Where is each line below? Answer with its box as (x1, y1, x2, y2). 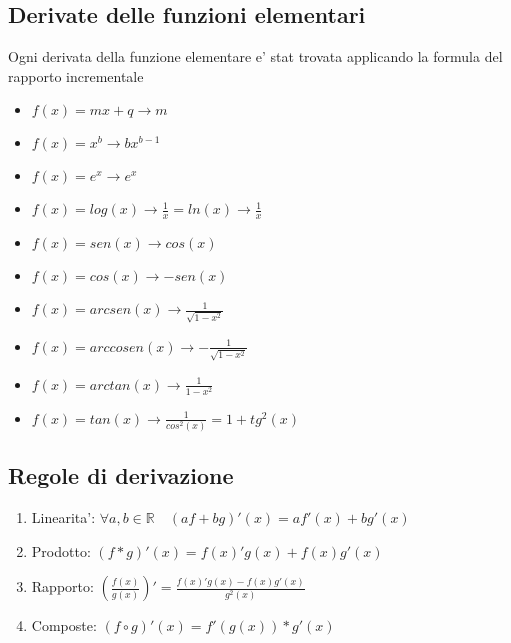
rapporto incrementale (8, 65, 144, 86)
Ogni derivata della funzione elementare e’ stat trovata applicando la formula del (8, 46, 503, 67)
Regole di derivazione (8, 460, 234, 491)
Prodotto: (31, 540, 91, 561)
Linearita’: (31, 507, 96, 528)
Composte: (31, 615, 97, 636)
